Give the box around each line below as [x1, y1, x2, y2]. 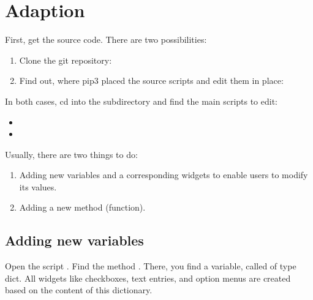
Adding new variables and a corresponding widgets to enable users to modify [19, 168, 308, 181]
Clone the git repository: [19, 53, 112, 66]
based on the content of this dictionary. [5, 283, 153, 296]
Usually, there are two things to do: [5, 148, 138, 160]
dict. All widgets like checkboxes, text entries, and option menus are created [5, 271, 291, 284]
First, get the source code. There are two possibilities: [5, 33, 207, 46]
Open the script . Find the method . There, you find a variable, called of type [5, 260, 296, 272]
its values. [19, 180, 57, 193]
